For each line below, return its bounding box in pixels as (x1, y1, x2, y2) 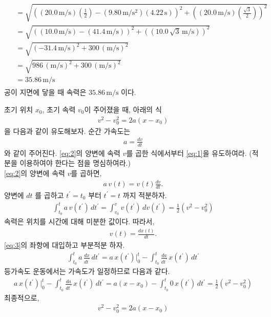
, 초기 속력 (42, 104, 76, 114)
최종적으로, (4, 292, 39, 303)
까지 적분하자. (122, 189, 167, 200)
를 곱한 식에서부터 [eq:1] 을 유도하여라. (126, 147, 247, 158)
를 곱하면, (71, 167, 102, 178)
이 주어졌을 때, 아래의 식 (84, 104, 162, 114)
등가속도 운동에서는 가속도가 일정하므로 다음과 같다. (4, 266, 170, 276)
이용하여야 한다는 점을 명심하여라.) (19, 157, 131, 168)
